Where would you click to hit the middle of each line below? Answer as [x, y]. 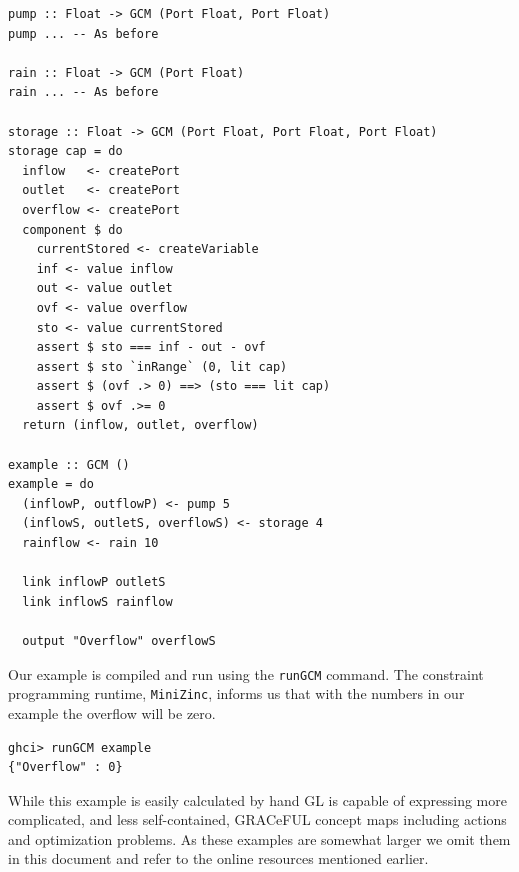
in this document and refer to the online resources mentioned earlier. [218, 858]
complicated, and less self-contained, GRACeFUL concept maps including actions [257, 819]
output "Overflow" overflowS [119, 641]
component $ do [72, 229]
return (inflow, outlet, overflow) [140, 425]
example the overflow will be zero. [112, 712]
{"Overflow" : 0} [65, 767]
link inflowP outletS [94, 582]
